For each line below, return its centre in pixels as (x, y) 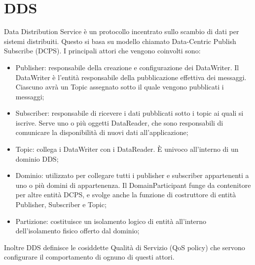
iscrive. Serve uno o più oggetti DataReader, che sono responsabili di (119, 122)
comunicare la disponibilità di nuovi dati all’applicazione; (102, 132)
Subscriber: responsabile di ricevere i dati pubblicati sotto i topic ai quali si (129, 113)
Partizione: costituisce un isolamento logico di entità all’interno (111, 221)
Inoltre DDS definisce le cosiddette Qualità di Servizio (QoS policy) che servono (125, 247)
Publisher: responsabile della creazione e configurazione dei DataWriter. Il (127, 67)
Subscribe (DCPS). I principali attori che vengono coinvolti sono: (102, 51)
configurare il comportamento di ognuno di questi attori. (89, 257)
